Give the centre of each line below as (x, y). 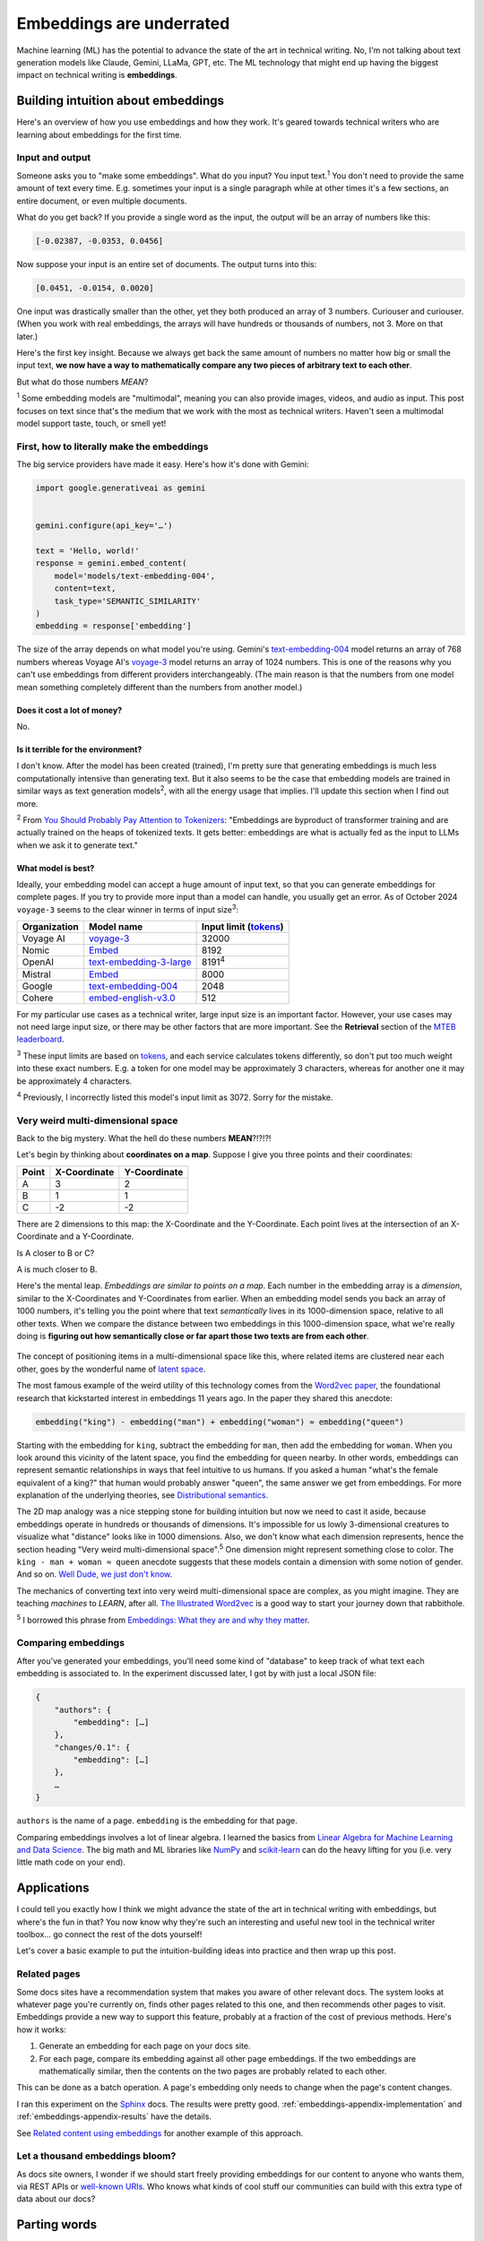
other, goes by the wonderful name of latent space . (111, 1369)
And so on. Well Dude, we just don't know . (95, 1574)
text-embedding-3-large (140, 962)
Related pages (48, 1974)
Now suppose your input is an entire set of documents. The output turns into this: (167, 264)
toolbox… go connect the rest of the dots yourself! (109, 1934)
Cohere (38, 998)
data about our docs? (56, 2199)
